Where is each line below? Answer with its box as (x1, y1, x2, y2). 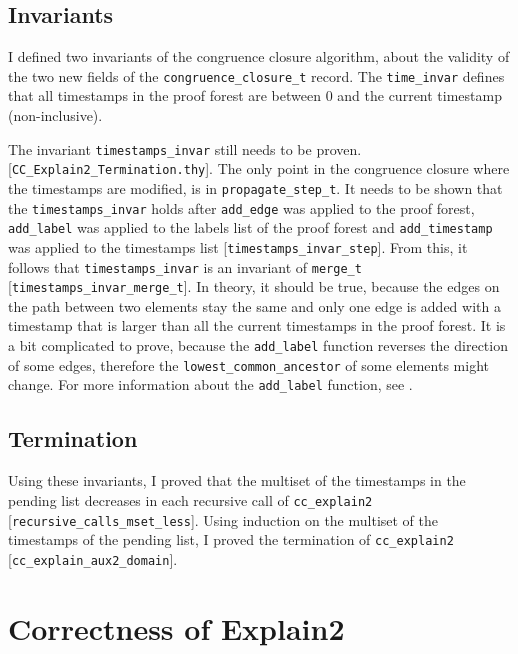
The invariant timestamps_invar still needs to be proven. (8, 138, 362, 159)
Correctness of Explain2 (8, 607, 345, 648)
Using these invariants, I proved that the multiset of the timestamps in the (8, 470, 466, 491)
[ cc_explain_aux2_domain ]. (8, 548, 178, 569)
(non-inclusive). (8, 105, 103, 126)
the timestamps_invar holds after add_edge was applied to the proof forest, (8, 197, 475, 218)
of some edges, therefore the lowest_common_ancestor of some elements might (8, 354, 489, 375)
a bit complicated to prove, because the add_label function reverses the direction (8, 335, 508, 356)
